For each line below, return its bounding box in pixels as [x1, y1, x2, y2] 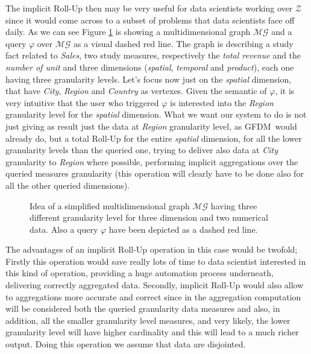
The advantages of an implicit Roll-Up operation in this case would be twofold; [5, 243, 298, 256]
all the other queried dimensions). [5, 179, 130, 191]
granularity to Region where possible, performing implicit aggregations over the [5, 155, 298, 168]
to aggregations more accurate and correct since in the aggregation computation [5, 290, 301, 303]
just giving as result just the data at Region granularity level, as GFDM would [5, 119, 297, 132]
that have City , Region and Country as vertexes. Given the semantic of [5, 84, 267, 97]
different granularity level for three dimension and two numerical [30, 211, 268, 224]
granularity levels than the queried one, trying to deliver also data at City [5, 144, 278, 156]
